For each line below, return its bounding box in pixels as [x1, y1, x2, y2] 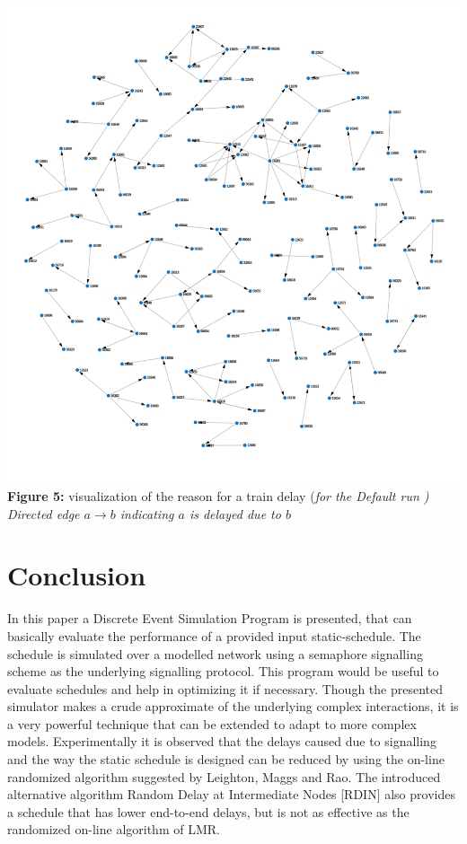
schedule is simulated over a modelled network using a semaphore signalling [7, 644, 423, 663]
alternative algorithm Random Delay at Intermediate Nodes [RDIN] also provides [7, 785, 455, 804]
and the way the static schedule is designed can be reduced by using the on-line [7, 750, 445, 769]
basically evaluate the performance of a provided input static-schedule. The [7, 626, 421, 645]
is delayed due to [189, 504, 281, 523]
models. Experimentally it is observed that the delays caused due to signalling [7, 732, 436, 751]
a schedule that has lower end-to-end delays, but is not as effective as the [7, 802, 410, 821]
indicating [119, 504, 174, 523]
